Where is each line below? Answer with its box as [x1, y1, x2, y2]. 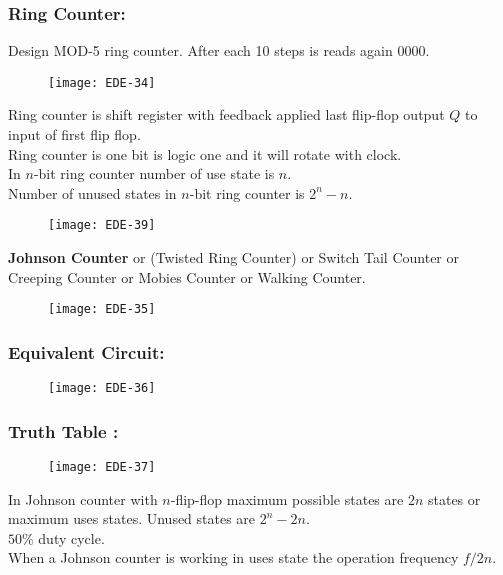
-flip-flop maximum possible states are [170, 488, 404, 509]
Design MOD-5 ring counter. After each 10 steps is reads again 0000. [8, 40, 430, 61]
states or [427, 488, 481, 509]
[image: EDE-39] [48, 218, 156, 233]
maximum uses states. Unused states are [8, 508, 256, 529]
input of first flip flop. [8, 124, 141, 145]
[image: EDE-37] [48, 460, 156, 475]
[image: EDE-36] [48, 381, 156, 396]
